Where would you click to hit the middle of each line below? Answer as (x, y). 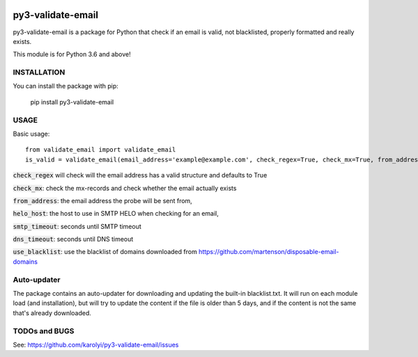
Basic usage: (31, 134)
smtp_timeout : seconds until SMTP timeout (77, 226)
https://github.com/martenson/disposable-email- (269, 252)
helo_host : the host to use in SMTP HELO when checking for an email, (116, 214)
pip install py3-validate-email (72, 102)
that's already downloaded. (52, 312)
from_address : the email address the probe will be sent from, (103, 200)
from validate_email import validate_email (101, 150)
